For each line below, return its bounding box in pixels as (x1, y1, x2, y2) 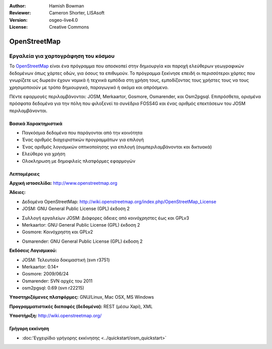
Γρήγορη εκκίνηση (9, 325, 49, 332)
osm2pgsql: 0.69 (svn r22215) (22, 285, 85, 291)
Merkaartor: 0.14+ (22, 263, 59, 269)
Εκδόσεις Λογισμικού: (9, 247, 57, 254)
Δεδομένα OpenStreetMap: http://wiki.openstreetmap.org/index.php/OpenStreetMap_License (22, 198, 217, 204)
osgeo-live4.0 (49, 17, 78, 23)
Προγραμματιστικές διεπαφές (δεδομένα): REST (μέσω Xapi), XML (9, 303, 153, 309)
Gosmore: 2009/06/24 (22, 271, 69, 277)
